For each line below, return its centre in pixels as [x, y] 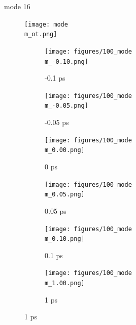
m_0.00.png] [65, 150]
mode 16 [17, 6]
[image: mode [46, 24]
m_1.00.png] [65, 283]
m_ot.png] [41, 34]
